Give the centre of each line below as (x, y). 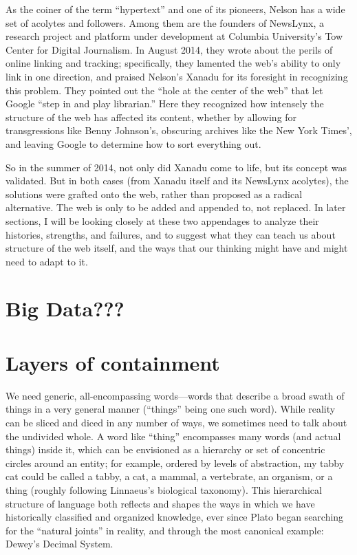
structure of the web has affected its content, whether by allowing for (151, 117)
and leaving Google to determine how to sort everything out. (133, 143)
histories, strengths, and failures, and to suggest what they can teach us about (171, 234)
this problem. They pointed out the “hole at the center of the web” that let (164, 90)
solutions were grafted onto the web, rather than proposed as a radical (154, 194)
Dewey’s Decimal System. (60, 544)
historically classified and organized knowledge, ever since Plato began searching (175, 517)
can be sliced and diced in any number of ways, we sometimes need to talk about (176, 422)
